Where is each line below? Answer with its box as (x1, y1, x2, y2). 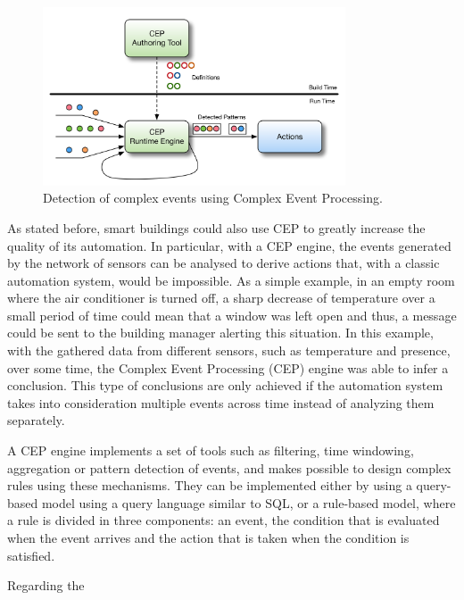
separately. (7, 411, 65, 429)
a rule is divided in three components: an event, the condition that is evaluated (7, 511, 440, 529)
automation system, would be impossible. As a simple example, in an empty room (7, 271, 455, 289)
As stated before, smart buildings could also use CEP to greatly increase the (7, 218, 426, 237)
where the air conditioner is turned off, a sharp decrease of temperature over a (7, 288, 435, 307)
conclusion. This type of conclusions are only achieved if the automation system (7, 376, 443, 395)
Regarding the (7, 576, 85, 595)
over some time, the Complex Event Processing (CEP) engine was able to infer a (7, 358, 449, 377)
